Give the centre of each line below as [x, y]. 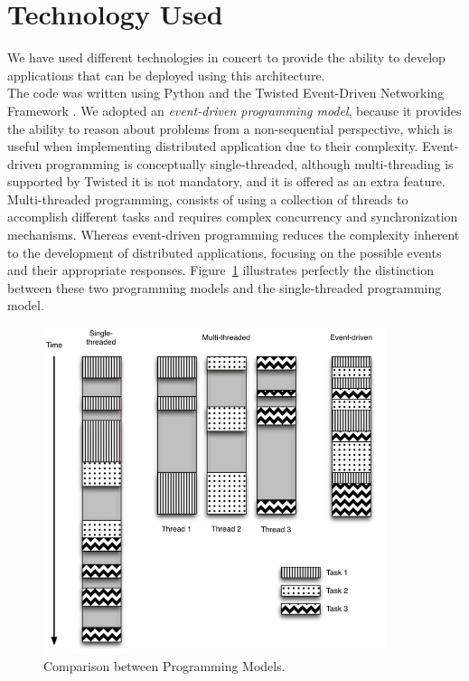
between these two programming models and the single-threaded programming [225, 287]
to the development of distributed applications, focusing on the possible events [225, 252]
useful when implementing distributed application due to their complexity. [213, 146]
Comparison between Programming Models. [164, 666]
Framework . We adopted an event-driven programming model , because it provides [234, 110]
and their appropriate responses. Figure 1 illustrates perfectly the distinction [220, 270]
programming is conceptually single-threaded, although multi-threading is [249, 163]
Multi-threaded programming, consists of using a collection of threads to [208, 199]
